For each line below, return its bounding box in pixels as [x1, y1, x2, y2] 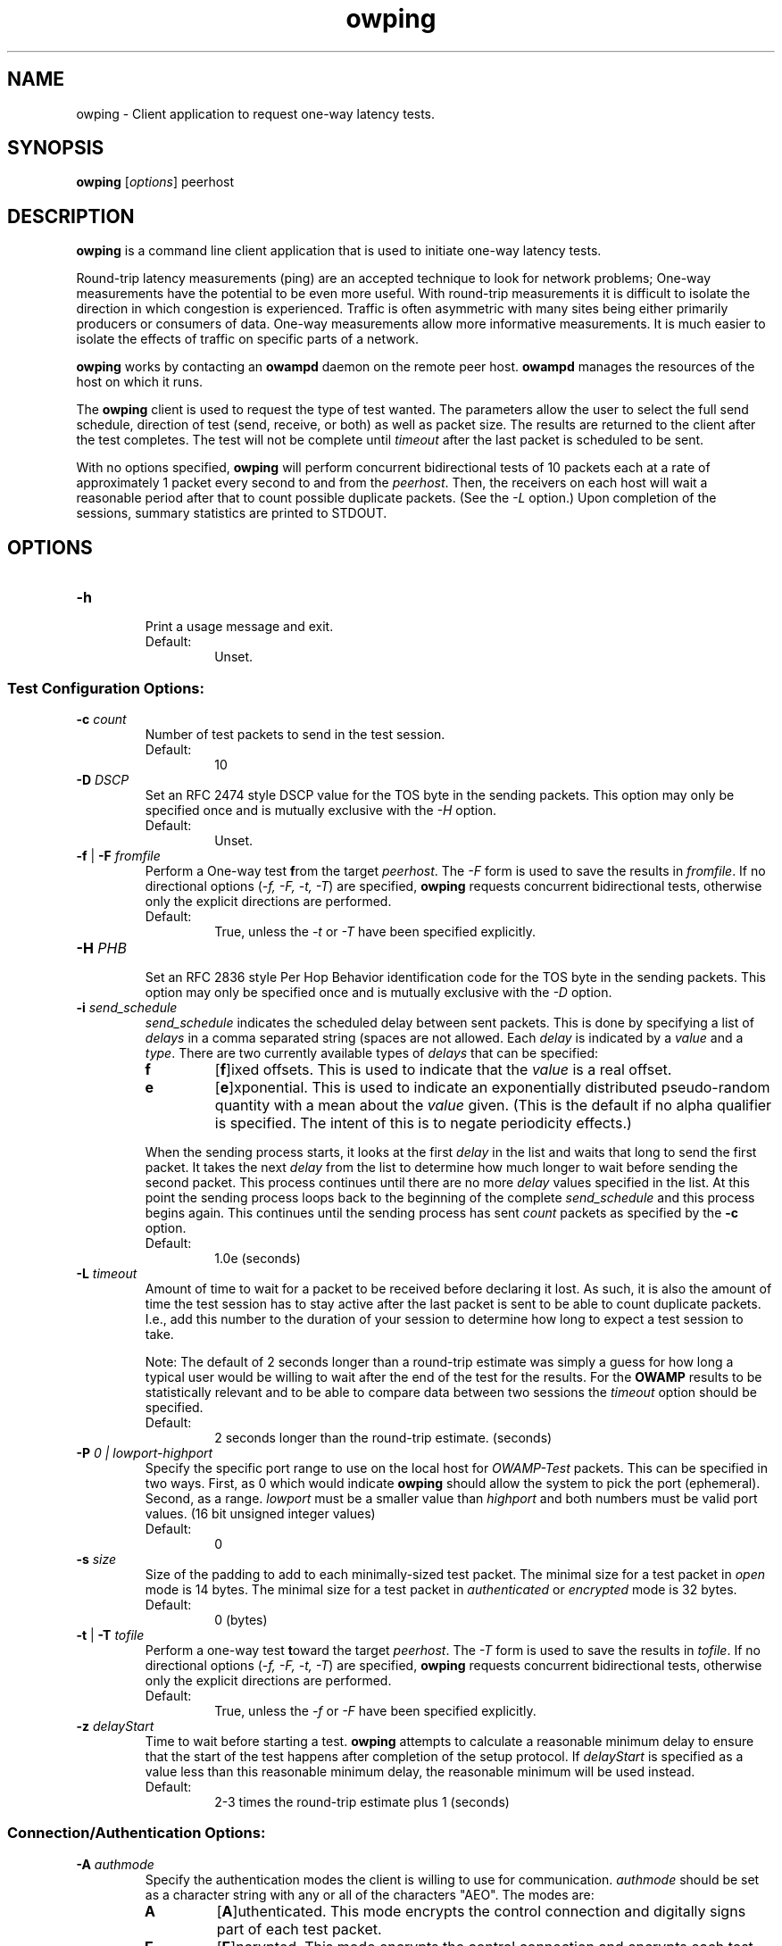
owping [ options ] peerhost [76, 174, 235, 190]
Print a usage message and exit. [145, 619, 334, 635]
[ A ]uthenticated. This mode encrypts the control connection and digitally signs [216, 1901, 746, 1920]
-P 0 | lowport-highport [76, 1444, 213, 1460]
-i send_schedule [76, 999, 178, 1015]
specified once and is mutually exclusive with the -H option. [145, 802, 496, 818]
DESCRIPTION [7, 204, 135, 228]
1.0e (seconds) [214, 1250, 301, 1266]
